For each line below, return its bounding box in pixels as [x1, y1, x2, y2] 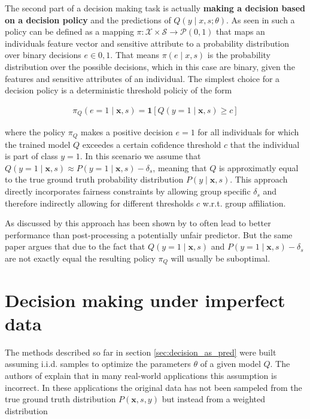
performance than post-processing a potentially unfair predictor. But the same [5, 228, 293, 241]
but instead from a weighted [162, 393, 266, 405]
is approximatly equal [218, 161, 299, 174]
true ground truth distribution [5, 393, 116, 405]
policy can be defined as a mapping [5, 25, 134, 38]
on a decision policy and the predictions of [5, 13, 171, 26]
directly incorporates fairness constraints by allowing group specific [5, 185, 251, 198]
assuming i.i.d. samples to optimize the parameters [5, 357, 191, 370]
